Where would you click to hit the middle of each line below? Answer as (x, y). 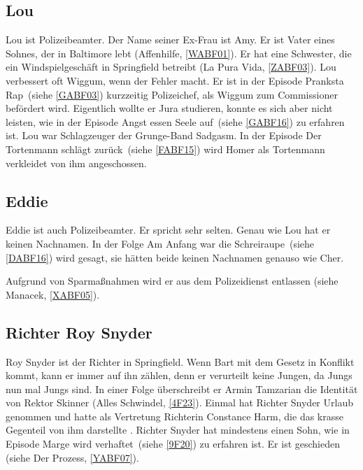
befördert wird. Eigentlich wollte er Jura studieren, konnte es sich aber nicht (169, 108)
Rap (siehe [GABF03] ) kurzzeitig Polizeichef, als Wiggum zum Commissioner (172, 94)
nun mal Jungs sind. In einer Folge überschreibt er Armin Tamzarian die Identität (182, 389)
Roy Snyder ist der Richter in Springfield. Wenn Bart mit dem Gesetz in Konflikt (180, 361)
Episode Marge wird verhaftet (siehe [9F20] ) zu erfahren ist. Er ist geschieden (173, 444)
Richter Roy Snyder (79, 332)
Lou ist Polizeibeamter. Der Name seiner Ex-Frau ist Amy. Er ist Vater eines (170, 40)
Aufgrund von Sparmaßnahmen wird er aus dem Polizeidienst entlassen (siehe (172, 281)
